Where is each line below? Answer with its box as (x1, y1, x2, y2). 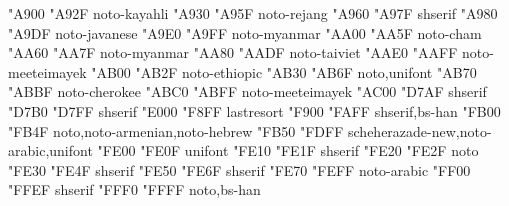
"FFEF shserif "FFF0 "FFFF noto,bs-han (8, 179, 261, 200)
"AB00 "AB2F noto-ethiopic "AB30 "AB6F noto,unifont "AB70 (91, 61, 477, 82)
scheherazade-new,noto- (348, 120, 492, 141)
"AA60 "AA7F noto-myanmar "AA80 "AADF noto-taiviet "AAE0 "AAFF (8, 42, 458, 63)
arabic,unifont (8, 140, 93, 161)
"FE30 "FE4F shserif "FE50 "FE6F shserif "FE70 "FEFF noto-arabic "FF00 (8, 159, 471, 180)
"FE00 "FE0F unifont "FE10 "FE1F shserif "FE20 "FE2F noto (97, 140, 479, 161)
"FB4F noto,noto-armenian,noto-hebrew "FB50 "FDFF (8, 120, 344, 141)
